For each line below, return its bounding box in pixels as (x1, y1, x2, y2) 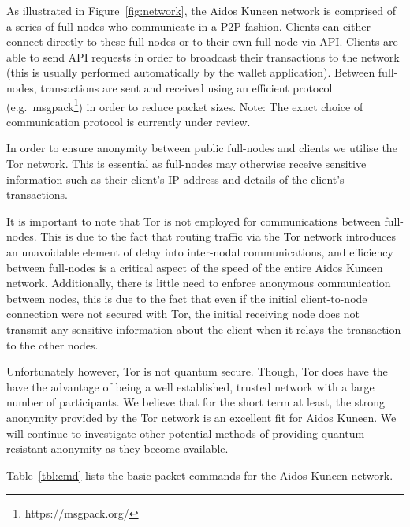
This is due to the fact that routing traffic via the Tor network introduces (40, 228, 397, 245)
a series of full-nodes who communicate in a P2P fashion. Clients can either (6, 17, 371, 34)
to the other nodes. (6, 336, 99, 353)
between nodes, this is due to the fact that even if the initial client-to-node (6, 290, 367, 306)
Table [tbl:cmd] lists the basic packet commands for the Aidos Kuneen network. (6, 466, 393, 483)
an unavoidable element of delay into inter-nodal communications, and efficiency (6, 243, 393, 260)
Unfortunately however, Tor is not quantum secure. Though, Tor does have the (6, 363, 388, 379)
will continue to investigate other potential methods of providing (6, 424, 318, 441)
